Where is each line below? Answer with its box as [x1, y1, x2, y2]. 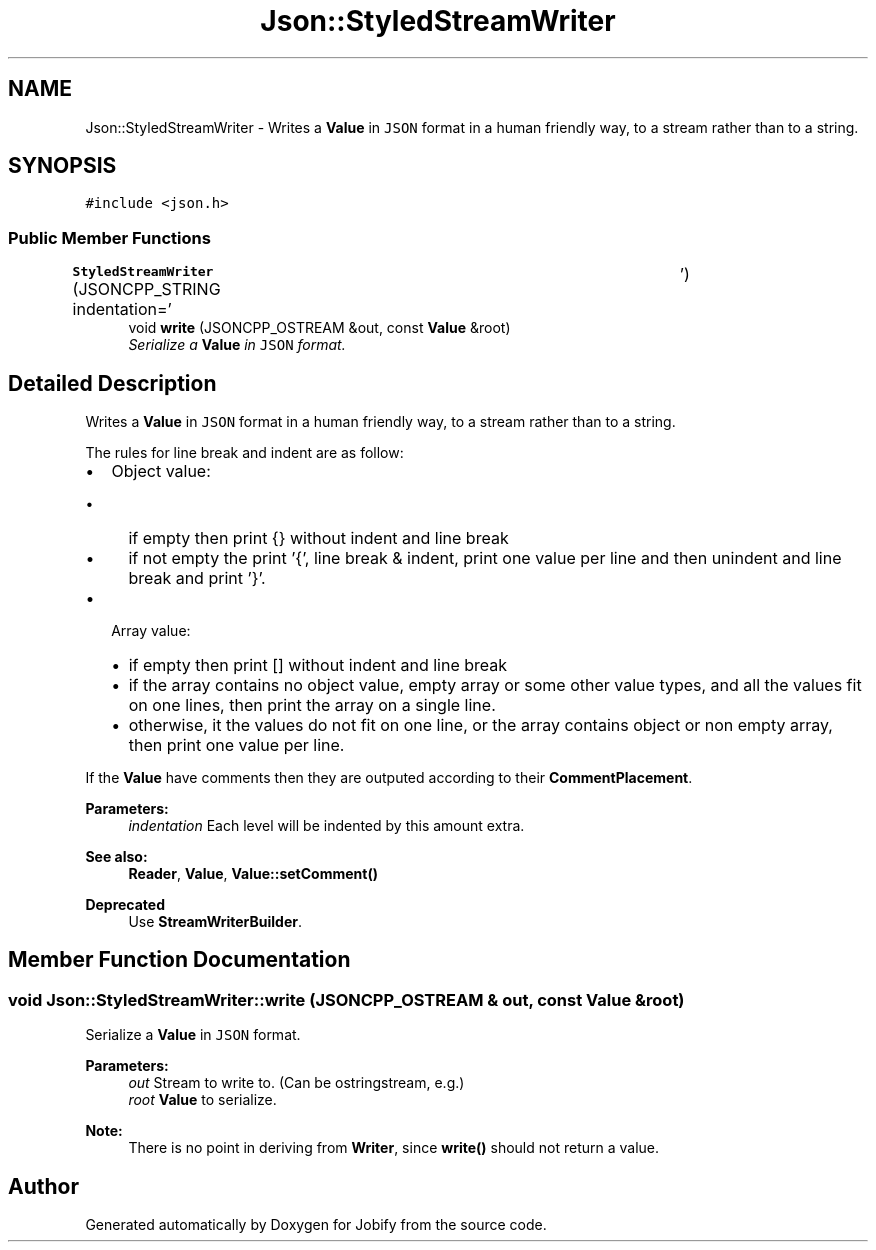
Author [8, 1173, 79, 1199]
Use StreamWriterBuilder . [128, 913, 302, 931]
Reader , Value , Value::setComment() [128, 865, 378, 883]
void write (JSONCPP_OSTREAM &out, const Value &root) [128, 319, 511, 337]
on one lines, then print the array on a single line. [128, 695, 496, 716]
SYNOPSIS [8, 153, 117, 179]
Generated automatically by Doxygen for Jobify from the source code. [85, 1216, 547, 1234]
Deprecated [85, 896, 166, 914]
